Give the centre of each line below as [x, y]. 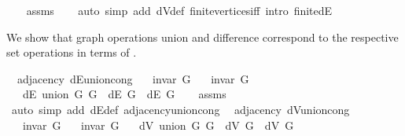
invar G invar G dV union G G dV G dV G [158, 125]
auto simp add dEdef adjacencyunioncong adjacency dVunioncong [180, 109]
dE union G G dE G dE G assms [124, 94]
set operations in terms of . [72, 52]
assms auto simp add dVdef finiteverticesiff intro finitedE [179, 10]
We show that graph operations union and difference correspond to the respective [202, 37]
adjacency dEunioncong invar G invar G [133, 78]
